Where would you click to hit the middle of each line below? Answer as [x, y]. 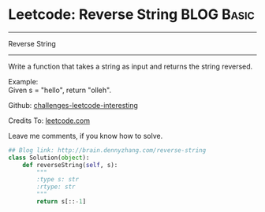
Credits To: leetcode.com [49, 121]
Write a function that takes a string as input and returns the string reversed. [131, 66]
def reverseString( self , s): [70, 165]
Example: [23, 81]
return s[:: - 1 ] [62, 202]
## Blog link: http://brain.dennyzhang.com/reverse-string [107, 150]
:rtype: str [56, 187]
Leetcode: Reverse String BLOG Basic [131, 15]
